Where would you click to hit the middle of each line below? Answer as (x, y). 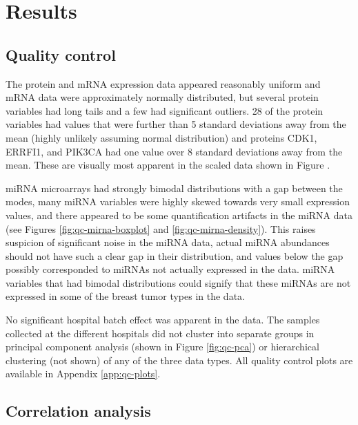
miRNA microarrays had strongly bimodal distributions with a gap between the (174, 188)
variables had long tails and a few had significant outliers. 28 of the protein (165, 110)
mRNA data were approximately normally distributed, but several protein (162, 97)
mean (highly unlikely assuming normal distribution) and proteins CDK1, (161, 137)
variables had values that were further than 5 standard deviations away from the (176, 124)
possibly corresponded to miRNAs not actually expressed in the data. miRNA (170, 269)
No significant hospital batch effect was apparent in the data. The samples (163, 320)
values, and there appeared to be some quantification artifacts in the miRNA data (179, 215)
